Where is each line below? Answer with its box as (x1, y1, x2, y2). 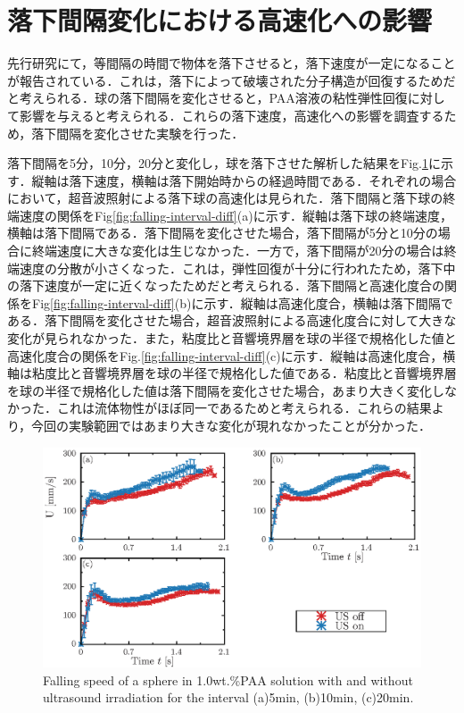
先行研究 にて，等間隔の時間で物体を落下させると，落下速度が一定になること (7, 54, 456, 72)
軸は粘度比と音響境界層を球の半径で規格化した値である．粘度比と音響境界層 (7, 364, 457, 382)
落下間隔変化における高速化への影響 (7, 2, 433, 38)
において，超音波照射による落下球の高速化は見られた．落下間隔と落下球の (7, 189, 443, 207)
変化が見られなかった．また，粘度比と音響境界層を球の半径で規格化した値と (7, 329, 457, 348)
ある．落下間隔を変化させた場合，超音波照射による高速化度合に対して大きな (7, 311, 457, 330)
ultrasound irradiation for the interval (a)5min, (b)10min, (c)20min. (43, 688, 414, 707)
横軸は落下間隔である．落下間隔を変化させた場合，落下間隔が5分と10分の (7, 223, 438, 242)
